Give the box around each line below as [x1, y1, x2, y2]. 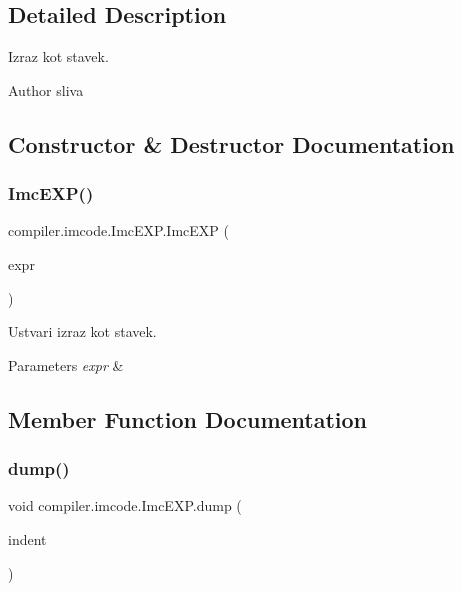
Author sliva [8, 79, 84, 100]
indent [8, 528, 47, 549]
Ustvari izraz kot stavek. [8, 321, 157, 342]
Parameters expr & [8, 354, 124, 375]
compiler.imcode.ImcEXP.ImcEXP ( [8, 220, 229, 241]
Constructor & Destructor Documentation [8, 128, 455, 159]
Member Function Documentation [8, 403, 368, 434]
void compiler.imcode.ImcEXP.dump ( [8, 495, 242, 516]
